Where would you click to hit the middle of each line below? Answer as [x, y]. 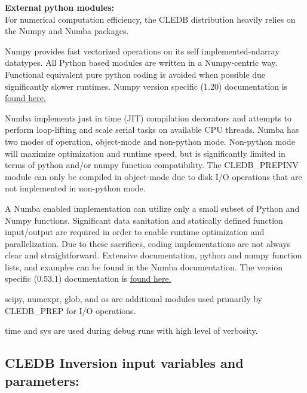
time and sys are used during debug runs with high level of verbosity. [131, 330]
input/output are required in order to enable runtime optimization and [135, 232]
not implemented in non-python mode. [75, 188]
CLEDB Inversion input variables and [124, 363]
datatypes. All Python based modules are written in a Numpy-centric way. [141, 63]
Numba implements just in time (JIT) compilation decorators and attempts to [148, 118]
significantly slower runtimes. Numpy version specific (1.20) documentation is [146, 86]
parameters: [42, 380]
